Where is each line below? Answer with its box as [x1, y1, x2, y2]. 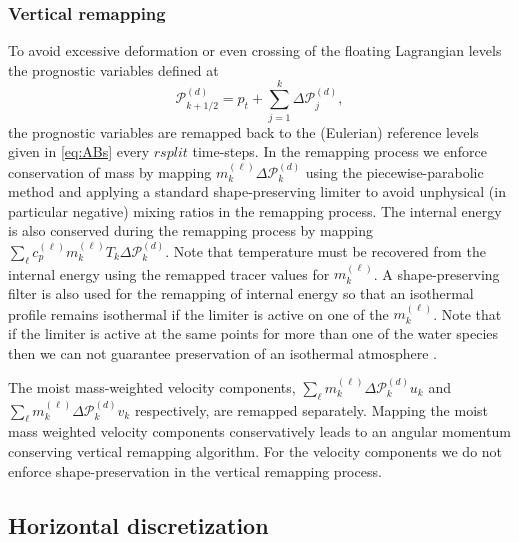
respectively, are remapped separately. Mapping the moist [134, 399, 489, 420]
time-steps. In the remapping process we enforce [192, 141, 487, 162]
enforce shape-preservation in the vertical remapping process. [8, 460, 382, 481]
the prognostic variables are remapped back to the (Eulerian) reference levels [8, 121, 479, 142]
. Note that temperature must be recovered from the [165, 240, 486, 261]
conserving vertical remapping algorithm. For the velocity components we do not [8, 440, 503, 461]
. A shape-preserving [373, 263, 500, 284]
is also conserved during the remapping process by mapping [8, 220, 373, 241]
